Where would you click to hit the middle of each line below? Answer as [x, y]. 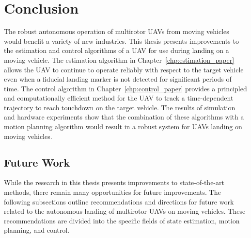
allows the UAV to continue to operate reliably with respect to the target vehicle [124, 69]
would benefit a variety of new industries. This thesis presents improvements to [121, 41]
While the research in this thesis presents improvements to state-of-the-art [114, 182]
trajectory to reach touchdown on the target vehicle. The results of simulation [120, 107]
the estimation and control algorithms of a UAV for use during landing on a [117, 50]
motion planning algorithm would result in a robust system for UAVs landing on [123, 127]
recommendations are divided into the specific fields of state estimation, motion [122, 220]
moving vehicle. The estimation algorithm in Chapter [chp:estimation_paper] [119, 59]
